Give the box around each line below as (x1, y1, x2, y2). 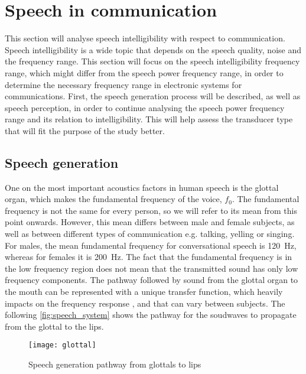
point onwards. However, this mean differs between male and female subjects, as (5, 216, 295, 228)
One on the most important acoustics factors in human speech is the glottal (5, 181, 279, 193)
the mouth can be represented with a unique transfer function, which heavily (5, 285, 283, 298)
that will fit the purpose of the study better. (5, 124, 165, 136)
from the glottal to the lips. (5, 320, 104, 332)
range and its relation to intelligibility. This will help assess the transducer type (5, 113, 293, 125)
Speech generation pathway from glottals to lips (28, 358, 201, 370)
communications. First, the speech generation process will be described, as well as (5, 90, 301, 102)
